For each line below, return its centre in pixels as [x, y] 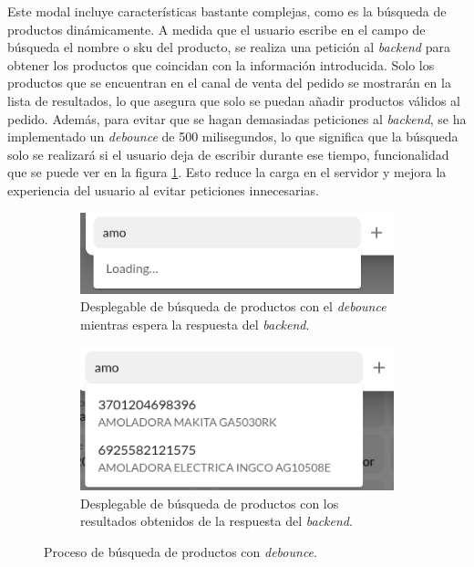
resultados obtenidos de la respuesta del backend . [216, 521]
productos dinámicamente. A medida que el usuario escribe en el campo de [216, 29]
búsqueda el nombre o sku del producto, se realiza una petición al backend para [229, 47]
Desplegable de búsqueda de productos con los [210, 503]
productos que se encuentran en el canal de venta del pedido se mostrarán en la [229, 83]
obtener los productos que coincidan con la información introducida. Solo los [221, 64]
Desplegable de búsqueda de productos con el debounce [233, 306]
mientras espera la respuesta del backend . [195, 324]
